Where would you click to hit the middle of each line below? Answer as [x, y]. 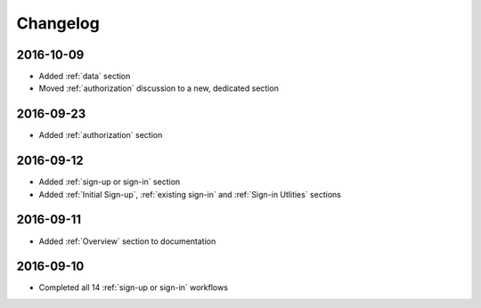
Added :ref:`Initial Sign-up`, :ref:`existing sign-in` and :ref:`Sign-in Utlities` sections [190, 194]
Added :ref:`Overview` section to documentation [127, 241]
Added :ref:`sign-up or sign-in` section [110, 182]
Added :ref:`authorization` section [101, 135]
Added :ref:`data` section [85, 77]
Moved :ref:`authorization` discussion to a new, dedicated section [159, 88]
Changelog [58, 23]
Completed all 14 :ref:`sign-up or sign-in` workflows [134, 288]
